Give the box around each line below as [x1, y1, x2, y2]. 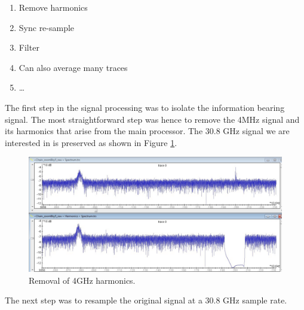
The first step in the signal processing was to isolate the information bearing [5, 101, 285, 113]
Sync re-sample [19, 21, 75, 33]
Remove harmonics [19, 1, 88, 13]
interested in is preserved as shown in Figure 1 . [5, 136, 177, 148]
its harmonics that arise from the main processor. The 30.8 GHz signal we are [5, 125, 290, 137]
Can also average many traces [19, 61, 128, 73]
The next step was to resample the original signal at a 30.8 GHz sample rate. [5, 294, 287, 306]
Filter [19, 41, 39, 54]
